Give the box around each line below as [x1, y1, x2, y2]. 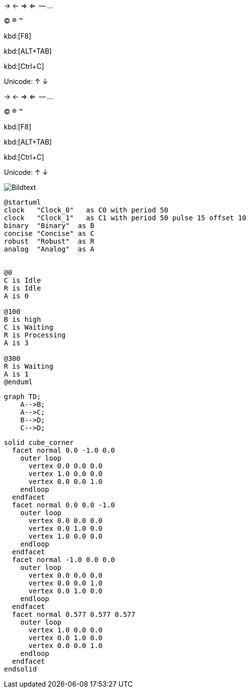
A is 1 [4, 370, 29, 378]
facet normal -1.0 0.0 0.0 [12, 556, 115, 564]
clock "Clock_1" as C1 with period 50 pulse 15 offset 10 [4, 214, 247, 222]
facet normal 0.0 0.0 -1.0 [12, 501, 115, 509]
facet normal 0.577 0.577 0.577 [12, 610, 135, 618]
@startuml [4, 198, 41, 206]
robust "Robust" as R [4, 237, 95, 245]
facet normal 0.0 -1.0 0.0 [12, 446, 115, 454]
